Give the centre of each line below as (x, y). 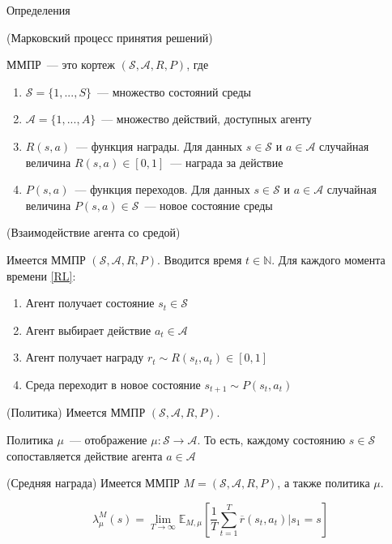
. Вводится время (200, 259)
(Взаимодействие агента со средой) (94, 232)
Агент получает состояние (90, 303)
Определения (38, 10)
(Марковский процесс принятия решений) (110, 37)
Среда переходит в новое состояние (113, 384)
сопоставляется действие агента (85, 455)
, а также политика (324, 483)
